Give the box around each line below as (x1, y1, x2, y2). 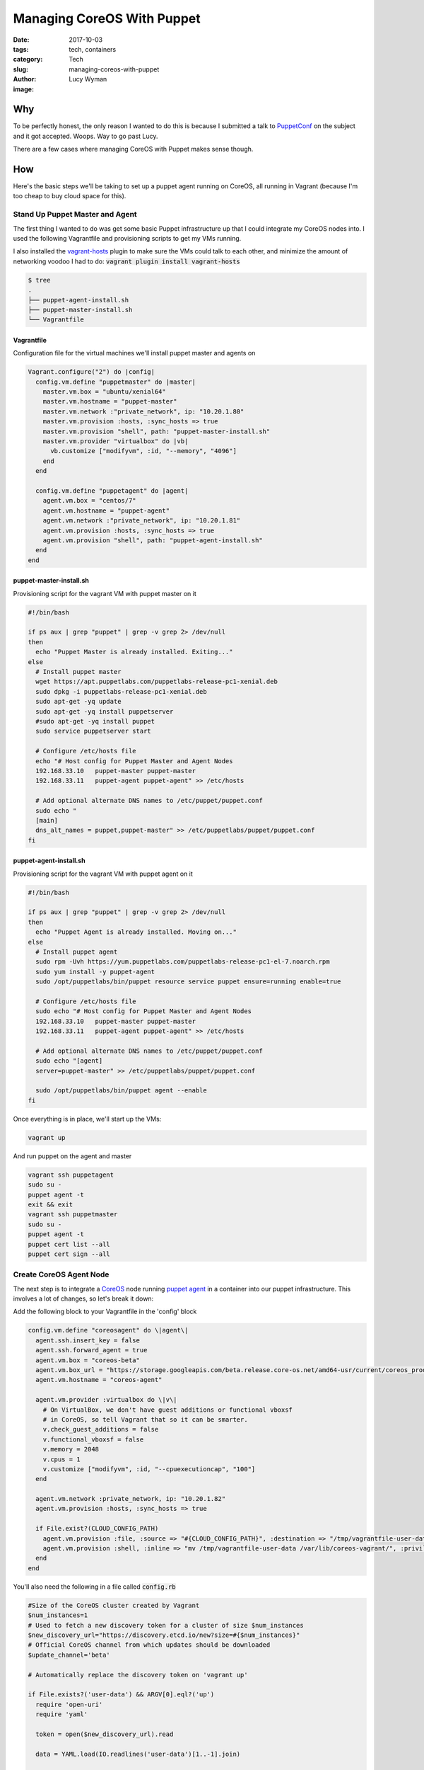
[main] (35, 816, 59, 824)
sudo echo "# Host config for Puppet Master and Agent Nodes (35, 1007, 252, 1015)
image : (13, 85, 35, 93)
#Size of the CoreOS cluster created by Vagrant (28, 1601, 200, 1609)
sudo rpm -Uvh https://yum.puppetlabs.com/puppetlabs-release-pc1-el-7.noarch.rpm (35, 958, 330, 966)
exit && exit (28, 1200, 73, 1209)
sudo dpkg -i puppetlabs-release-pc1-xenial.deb (35, 687, 208, 695)
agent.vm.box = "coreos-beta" (35, 1356, 141, 1364)
